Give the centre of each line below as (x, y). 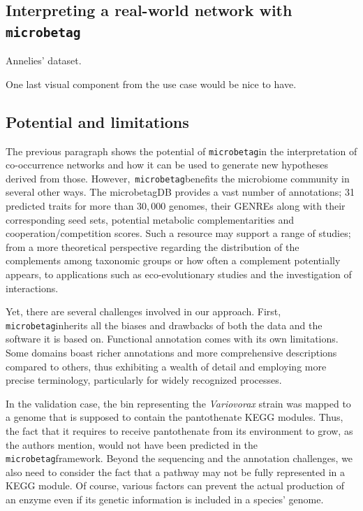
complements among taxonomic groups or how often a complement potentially (173, 260)
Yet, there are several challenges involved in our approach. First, (143, 311)
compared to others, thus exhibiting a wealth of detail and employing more (166, 366)
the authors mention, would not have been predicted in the (132, 444)
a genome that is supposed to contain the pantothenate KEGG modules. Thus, (175, 417)
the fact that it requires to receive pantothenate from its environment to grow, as (179, 431)
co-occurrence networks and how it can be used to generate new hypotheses (167, 165)
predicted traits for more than (70, 206)
